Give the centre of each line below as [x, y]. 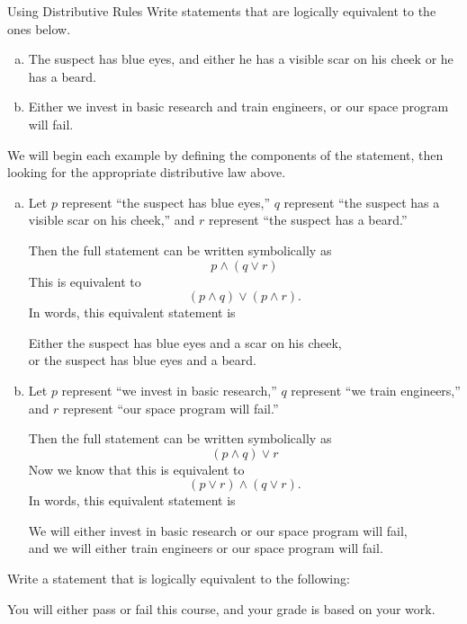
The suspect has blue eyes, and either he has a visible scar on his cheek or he [241, 59]
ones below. [39, 28]
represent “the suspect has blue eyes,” [166, 202]
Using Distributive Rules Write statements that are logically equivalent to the [222, 11]
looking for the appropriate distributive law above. [147, 172]
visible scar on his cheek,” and [112, 220]
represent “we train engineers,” [376, 390]
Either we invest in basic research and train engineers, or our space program [238, 107]
